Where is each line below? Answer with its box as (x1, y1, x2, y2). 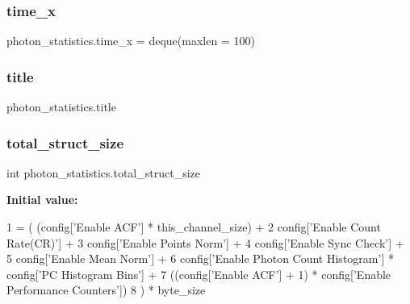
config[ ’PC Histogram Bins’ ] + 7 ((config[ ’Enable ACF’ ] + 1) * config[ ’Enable (6, 265, 391, 282)
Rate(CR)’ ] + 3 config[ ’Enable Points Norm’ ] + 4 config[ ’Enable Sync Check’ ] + (6, 234, 404, 251)
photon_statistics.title (6, 98, 116, 115)
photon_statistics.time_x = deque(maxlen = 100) (6, 32, 255, 49)
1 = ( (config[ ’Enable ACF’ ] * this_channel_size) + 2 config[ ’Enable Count (6, 219, 381, 235)
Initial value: (6, 191, 78, 208)
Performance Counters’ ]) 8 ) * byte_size (6, 281, 206, 298)
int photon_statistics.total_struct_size (6, 164, 200, 181)
